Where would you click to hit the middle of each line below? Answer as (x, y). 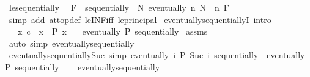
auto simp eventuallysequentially (72, 43)
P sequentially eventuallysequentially (83, 66)
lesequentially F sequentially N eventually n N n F (119, 7)
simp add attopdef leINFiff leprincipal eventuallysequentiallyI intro (140, 19)
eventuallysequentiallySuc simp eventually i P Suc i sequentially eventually (157, 55)
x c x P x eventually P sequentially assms (113, 31)
